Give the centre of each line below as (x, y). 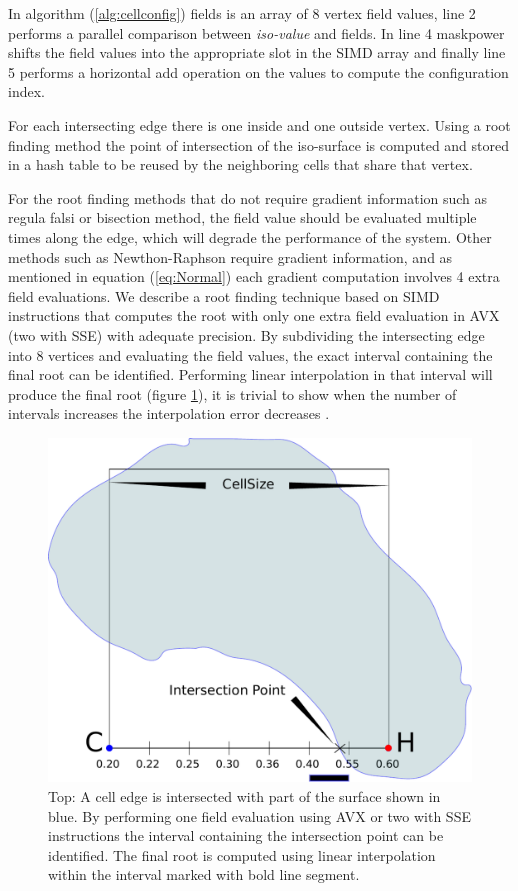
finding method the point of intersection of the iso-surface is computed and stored (259, 144)
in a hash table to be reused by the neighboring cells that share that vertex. (240, 164)
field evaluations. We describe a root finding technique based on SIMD (224, 295)
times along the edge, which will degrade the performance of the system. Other (250, 236)
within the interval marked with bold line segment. (204, 874)
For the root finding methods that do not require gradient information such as (248, 197)
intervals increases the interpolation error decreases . (169, 413)
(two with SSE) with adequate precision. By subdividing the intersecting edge (246, 334)
